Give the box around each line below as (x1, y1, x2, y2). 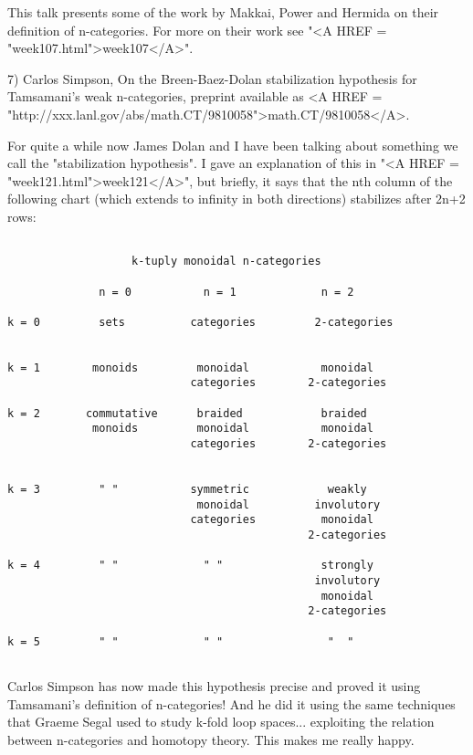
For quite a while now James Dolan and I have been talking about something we (7, 135, 458, 154)
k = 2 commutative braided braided (7, 406, 367, 420)
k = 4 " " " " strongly (7, 559, 373, 572)
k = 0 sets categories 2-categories (7, 315, 394, 329)
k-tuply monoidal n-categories (131, 255, 321, 268)
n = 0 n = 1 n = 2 (99, 285, 354, 299)
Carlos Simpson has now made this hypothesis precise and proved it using (7, 676, 421, 695)
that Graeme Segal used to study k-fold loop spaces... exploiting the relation (7, 712, 435, 731)
